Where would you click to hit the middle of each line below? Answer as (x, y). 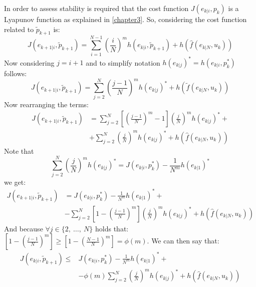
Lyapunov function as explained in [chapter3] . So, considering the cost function (125, 19)
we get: (15, 182)
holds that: (112, 228)
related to (19, 29)
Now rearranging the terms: (47, 104)
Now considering (29, 62)
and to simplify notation (123, 62)
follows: (16, 73)
